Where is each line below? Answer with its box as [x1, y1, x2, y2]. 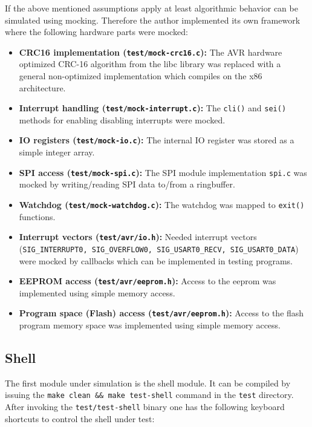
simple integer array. [19, 146, 95, 158]
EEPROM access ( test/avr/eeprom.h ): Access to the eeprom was [19, 275, 276, 287]
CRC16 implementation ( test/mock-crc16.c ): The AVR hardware [19, 45, 282, 58]
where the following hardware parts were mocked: [5, 25, 188, 38]
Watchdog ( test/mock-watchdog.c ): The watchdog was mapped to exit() [19, 198, 305, 210]
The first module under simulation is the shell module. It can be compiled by [5, 376, 291, 389]
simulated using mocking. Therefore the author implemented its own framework [5, 13, 301, 26]
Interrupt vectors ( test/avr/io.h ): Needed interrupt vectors [19, 230, 257, 243]
